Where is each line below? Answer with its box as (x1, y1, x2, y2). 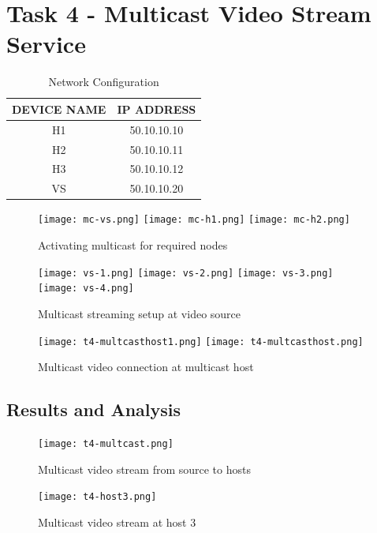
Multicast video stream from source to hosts (38, 460, 251, 477)
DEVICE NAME (12, 100, 106, 117)
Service (6, 28, 86, 60)
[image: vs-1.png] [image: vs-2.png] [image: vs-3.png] (38, 267, 334, 279)
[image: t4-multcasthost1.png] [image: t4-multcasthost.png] (38, 336, 364, 347)
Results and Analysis (6, 397, 181, 422)
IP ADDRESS (117, 100, 196, 117)
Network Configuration (48, 73, 159, 90)
